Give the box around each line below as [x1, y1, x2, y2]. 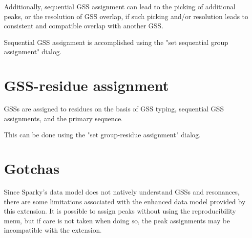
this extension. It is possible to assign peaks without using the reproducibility [4, 206, 236, 216]
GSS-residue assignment [4, 75, 169, 95]
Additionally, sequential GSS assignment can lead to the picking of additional [4, 1, 236, 11]
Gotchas [4, 158, 60, 178]
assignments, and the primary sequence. [4, 113, 123, 123]
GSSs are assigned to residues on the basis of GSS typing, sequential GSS [4, 104, 224, 114]
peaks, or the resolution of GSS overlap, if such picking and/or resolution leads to [4, 11, 249, 21]
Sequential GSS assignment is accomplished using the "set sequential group [4, 37, 228, 47]
